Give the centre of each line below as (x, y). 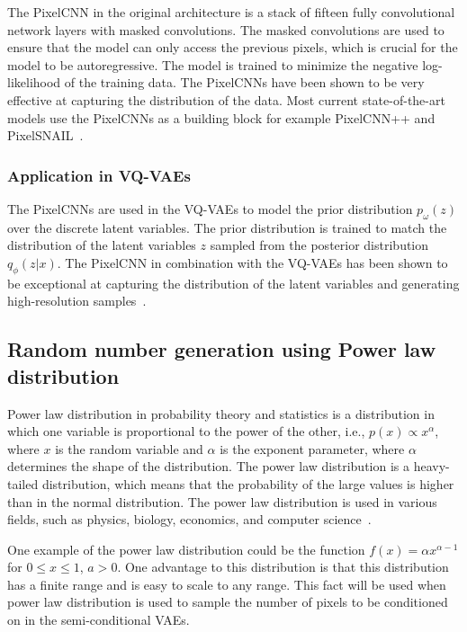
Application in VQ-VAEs (99, 175)
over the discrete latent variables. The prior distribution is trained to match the (227, 227)
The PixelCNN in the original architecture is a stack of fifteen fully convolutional (231, 12)
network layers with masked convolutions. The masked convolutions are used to (226, 29)
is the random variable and (129, 448)
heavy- (431, 466)
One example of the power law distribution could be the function (186, 549)
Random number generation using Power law (222, 349)
